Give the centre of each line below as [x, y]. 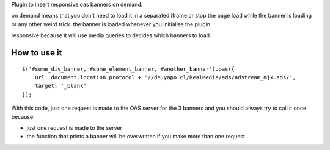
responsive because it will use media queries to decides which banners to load [111, 35]
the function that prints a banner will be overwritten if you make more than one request [136, 137]
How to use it [37, 53]
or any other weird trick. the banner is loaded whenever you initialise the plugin [111, 24]
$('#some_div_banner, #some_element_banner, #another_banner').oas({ [129, 69]
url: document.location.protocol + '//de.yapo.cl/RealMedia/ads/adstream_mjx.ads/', [165, 77]
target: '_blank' [61, 86]
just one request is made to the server [74, 127]
